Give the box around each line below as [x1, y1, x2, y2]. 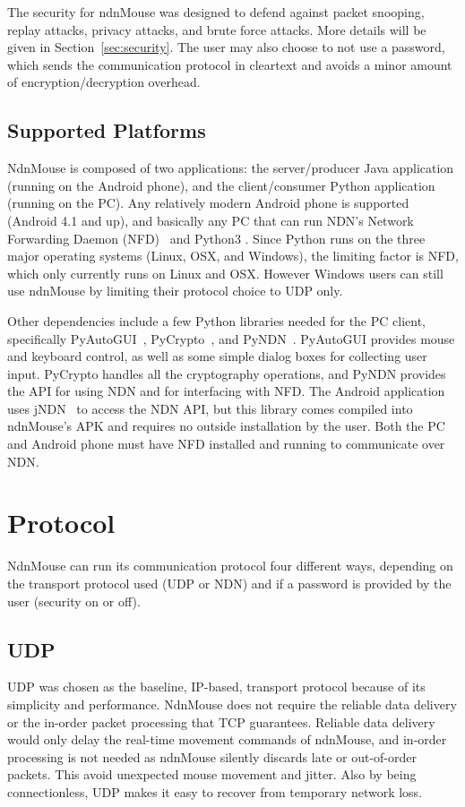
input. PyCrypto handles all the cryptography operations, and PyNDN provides [7, 364, 446, 382]
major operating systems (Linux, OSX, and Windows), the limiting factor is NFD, [7, 246, 459, 265]
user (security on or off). [7, 591, 141, 610]
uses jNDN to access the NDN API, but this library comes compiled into [7, 399, 413, 417]
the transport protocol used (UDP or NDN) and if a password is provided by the [7, 573, 452, 592]
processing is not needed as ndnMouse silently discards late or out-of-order [7, 747, 417, 766]
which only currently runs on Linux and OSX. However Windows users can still [7, 263, 443, 282]
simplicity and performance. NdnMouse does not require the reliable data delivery [7, 694, 457, 713]
